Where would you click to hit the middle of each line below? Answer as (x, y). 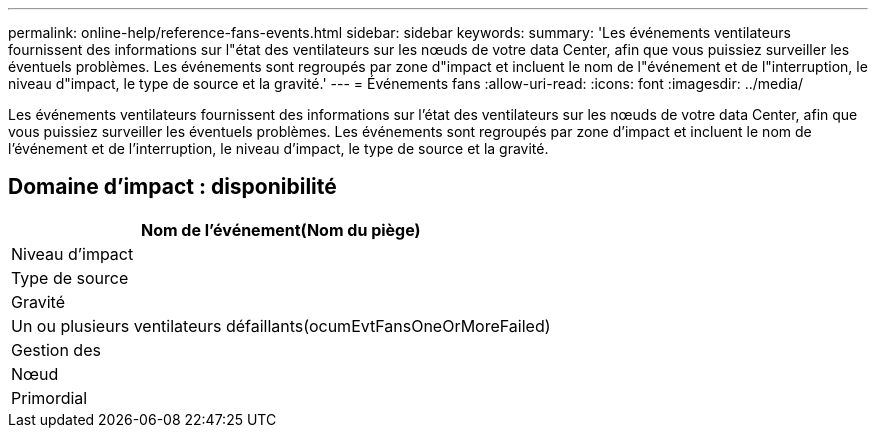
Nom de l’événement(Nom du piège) (280, 229)
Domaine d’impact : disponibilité (172, 187)
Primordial (49, 397)
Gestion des (56, 349)
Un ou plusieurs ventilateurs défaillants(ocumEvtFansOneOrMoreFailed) (281, 325)
